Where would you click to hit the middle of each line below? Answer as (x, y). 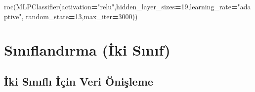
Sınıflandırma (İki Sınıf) (87, 50)
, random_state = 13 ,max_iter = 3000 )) (80, 16)
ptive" (13, 16)
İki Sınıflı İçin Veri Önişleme (79, 81)
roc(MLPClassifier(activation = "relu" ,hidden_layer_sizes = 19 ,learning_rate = (121, 6)
